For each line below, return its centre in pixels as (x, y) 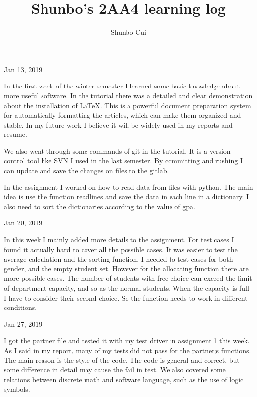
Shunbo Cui (128, 32)
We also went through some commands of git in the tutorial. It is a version (117, 151)
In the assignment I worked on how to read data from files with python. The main (128, 187)
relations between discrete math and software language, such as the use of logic (124, 379)
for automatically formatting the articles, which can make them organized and (123, 115)
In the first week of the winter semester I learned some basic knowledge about (122, 86)
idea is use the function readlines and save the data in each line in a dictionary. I (127, 197)
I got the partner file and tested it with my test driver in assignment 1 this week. (127, 340)
